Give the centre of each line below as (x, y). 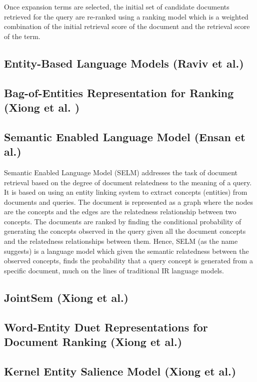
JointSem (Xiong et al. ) (66, 297)
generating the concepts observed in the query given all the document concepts (125, 231)
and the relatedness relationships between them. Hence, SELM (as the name (121, 241)
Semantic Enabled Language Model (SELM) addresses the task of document (121, 172)
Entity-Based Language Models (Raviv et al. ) (124, 63)
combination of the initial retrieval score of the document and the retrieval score (127, 26)
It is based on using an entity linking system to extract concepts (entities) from (126, 192)
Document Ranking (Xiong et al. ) (93, 342)
